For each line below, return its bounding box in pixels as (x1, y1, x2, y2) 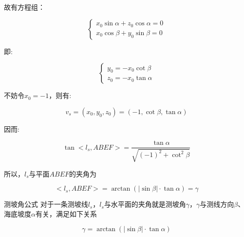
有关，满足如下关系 (35, 209, 97, 219)
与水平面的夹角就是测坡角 (104, 199, 186, 209)
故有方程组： (4, 2, 45, 12)
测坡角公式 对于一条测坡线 (4, 199, 88, 209)
